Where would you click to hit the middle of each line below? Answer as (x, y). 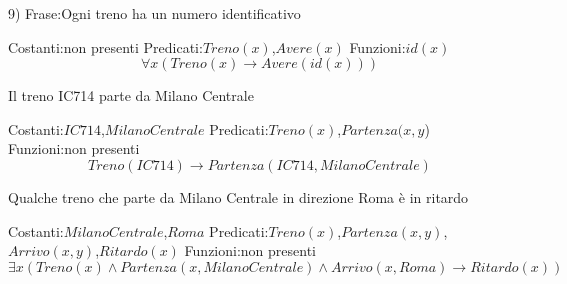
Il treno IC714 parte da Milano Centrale (131, 95)
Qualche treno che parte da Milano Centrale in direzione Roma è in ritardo (238, 196)
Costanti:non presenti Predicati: (105, 46)
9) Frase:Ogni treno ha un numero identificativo (154, 13)
